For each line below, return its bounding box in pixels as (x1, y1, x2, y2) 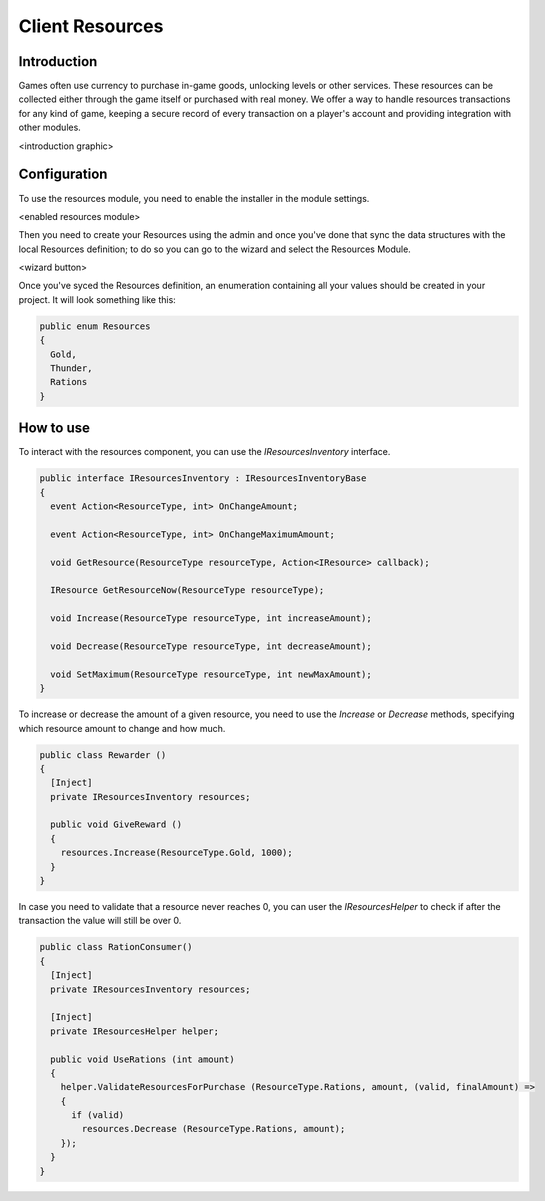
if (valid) (71, 1110, 125, 1121)
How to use (18, 420, 90, 437)
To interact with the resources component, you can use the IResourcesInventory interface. (18, 446, 391, 458)
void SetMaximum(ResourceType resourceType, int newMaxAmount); (50, 668, 372, 680)
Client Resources (18, 15, 164, 37)
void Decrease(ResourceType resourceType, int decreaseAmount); (50, 640, 372, 652)
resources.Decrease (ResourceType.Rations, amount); (81, 1123, 346, 1135)
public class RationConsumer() (39, 941, 194, 953)
